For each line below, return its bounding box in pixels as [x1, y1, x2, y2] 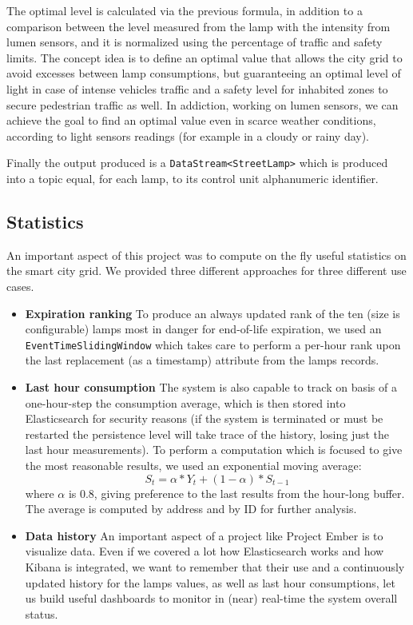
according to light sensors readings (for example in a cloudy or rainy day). [6, 127, 370, 144]
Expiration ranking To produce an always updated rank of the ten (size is [25, 305, 400, 321]
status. [25, 605, 58, 622]
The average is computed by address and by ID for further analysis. [25, 500, 357, 517]
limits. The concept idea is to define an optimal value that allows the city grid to [6, 49, 403, 66]
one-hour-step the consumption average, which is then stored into [25, 394, 346, 411]
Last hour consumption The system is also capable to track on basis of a [25, 379, 397, 396]
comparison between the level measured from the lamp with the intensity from [6, 18, 391, 34]
